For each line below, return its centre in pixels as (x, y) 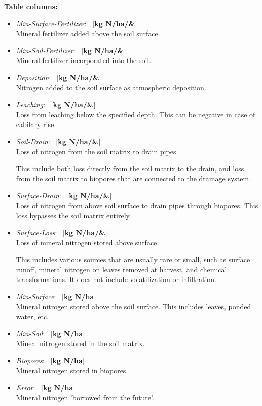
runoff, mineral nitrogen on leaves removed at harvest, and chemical (121, 269)
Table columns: (31, 6)
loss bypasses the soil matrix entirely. (73, 215)
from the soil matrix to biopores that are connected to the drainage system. (134, 178)
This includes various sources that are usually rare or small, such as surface (133, 259)
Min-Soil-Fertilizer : (46, 50)
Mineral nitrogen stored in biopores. (72, 370)
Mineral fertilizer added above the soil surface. (88, 33)
